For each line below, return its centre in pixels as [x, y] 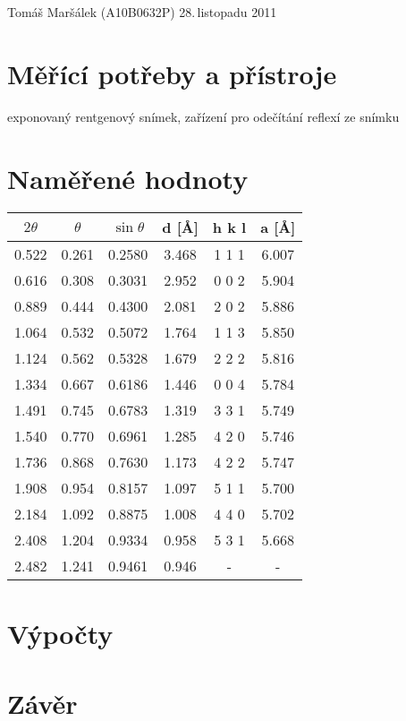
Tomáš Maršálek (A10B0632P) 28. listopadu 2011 [142, 12]
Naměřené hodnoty [128, 178]
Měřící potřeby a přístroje [172, 73]
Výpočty [60, 633]
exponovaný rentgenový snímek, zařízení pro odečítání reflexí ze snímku [203, 116]
